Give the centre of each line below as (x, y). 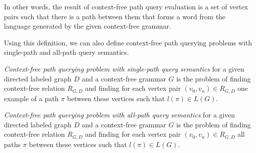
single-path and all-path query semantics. (66, 52)
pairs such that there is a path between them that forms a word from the (115, 16)
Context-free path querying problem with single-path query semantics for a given (124, 68)
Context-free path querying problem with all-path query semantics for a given (120, 115)
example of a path (31, 98)
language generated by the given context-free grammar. (88, 26)
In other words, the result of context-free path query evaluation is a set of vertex (126, 6)
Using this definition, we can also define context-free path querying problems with (128, 42)
